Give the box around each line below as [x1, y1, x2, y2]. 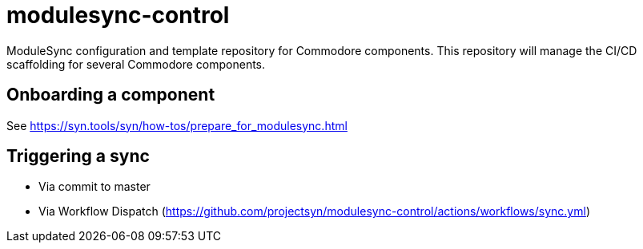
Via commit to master [38, 180, 151, 194]
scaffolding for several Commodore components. [6, 57, 266, 71]
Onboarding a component [6, 85, 215, 105]
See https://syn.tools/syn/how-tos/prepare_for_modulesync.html [6, 118, 348, 132]
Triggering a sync [6, 146, 150, 167]
